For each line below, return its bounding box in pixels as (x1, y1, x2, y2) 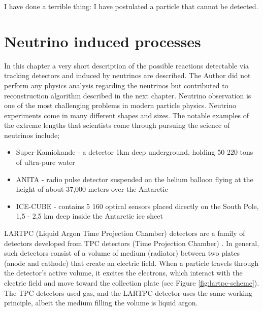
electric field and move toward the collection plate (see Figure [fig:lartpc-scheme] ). (4, 278, 259, 288)
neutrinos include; (4, 129, 60, 140)
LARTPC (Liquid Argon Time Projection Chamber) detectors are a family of (4, 228, 245, 238)
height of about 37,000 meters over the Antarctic (16, 184, 168, 194)
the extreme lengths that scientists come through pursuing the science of (4, 120, 230, 130)
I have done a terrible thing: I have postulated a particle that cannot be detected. (4, 1, 258, 11)
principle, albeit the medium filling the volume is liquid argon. (4, 297, 198, 308)
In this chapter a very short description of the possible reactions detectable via (4, 60, 249, 71)
